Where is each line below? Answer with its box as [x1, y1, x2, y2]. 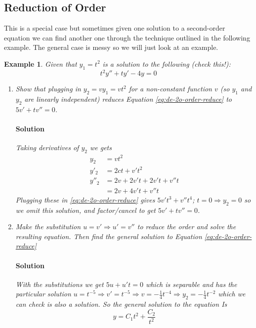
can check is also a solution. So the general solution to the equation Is [15, 299, 227, 309]
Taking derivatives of [15, 142, 79, 153]
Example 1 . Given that [4, 58, 77, 69]
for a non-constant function [128, 83, 212, 94]
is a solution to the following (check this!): [102, 58, 231, 69]
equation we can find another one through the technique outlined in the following [4, 32, 250, 42]
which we [218, 288, 246, 299]
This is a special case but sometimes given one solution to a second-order [4, 23, 225, 33]
